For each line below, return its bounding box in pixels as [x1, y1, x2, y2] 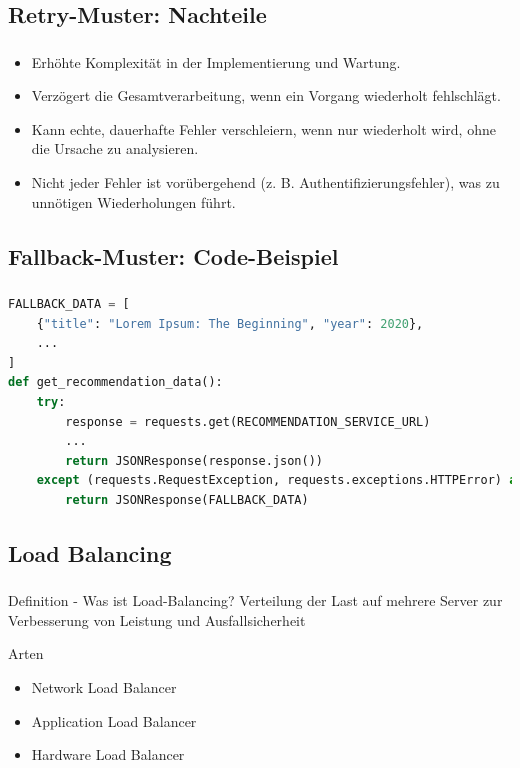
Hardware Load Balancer [31, 744, 185, 765]
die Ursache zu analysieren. [31, 138, 199, 159]
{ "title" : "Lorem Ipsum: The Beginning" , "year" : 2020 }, [36, 316, 424, 331]
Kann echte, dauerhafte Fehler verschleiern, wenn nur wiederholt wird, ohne [31, 118, 496, 139]
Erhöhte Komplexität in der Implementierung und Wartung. [31, 51, 401, 72]
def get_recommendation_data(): [8, 375, 223, 390]
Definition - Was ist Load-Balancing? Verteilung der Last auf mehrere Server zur [8, 590, 503, 611]
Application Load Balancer [31, 710, 197, 731]
